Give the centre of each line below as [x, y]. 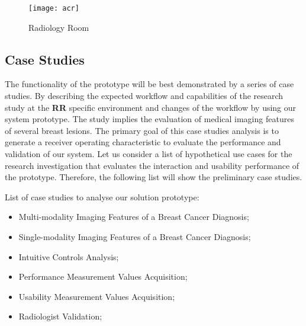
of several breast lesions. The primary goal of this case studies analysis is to [142, 130]
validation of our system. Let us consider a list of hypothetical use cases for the [149, 154]
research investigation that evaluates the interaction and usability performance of [152, 165]
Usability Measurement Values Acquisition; [97, 296]
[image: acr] [54, 8]
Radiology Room [59, 27]
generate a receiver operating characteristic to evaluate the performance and [143, 142]
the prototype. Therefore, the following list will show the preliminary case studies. [154, 177]
